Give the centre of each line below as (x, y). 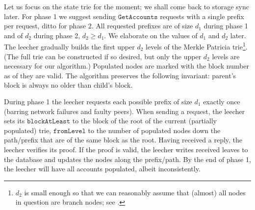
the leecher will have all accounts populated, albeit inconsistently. (102, 169)
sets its (14, 121)
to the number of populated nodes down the (154, 130)
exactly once (222, 101)
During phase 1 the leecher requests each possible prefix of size (98, 101)
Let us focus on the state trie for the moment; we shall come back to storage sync (127, 6)
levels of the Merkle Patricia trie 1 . (197, 46)
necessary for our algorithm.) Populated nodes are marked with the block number (127, 66)
